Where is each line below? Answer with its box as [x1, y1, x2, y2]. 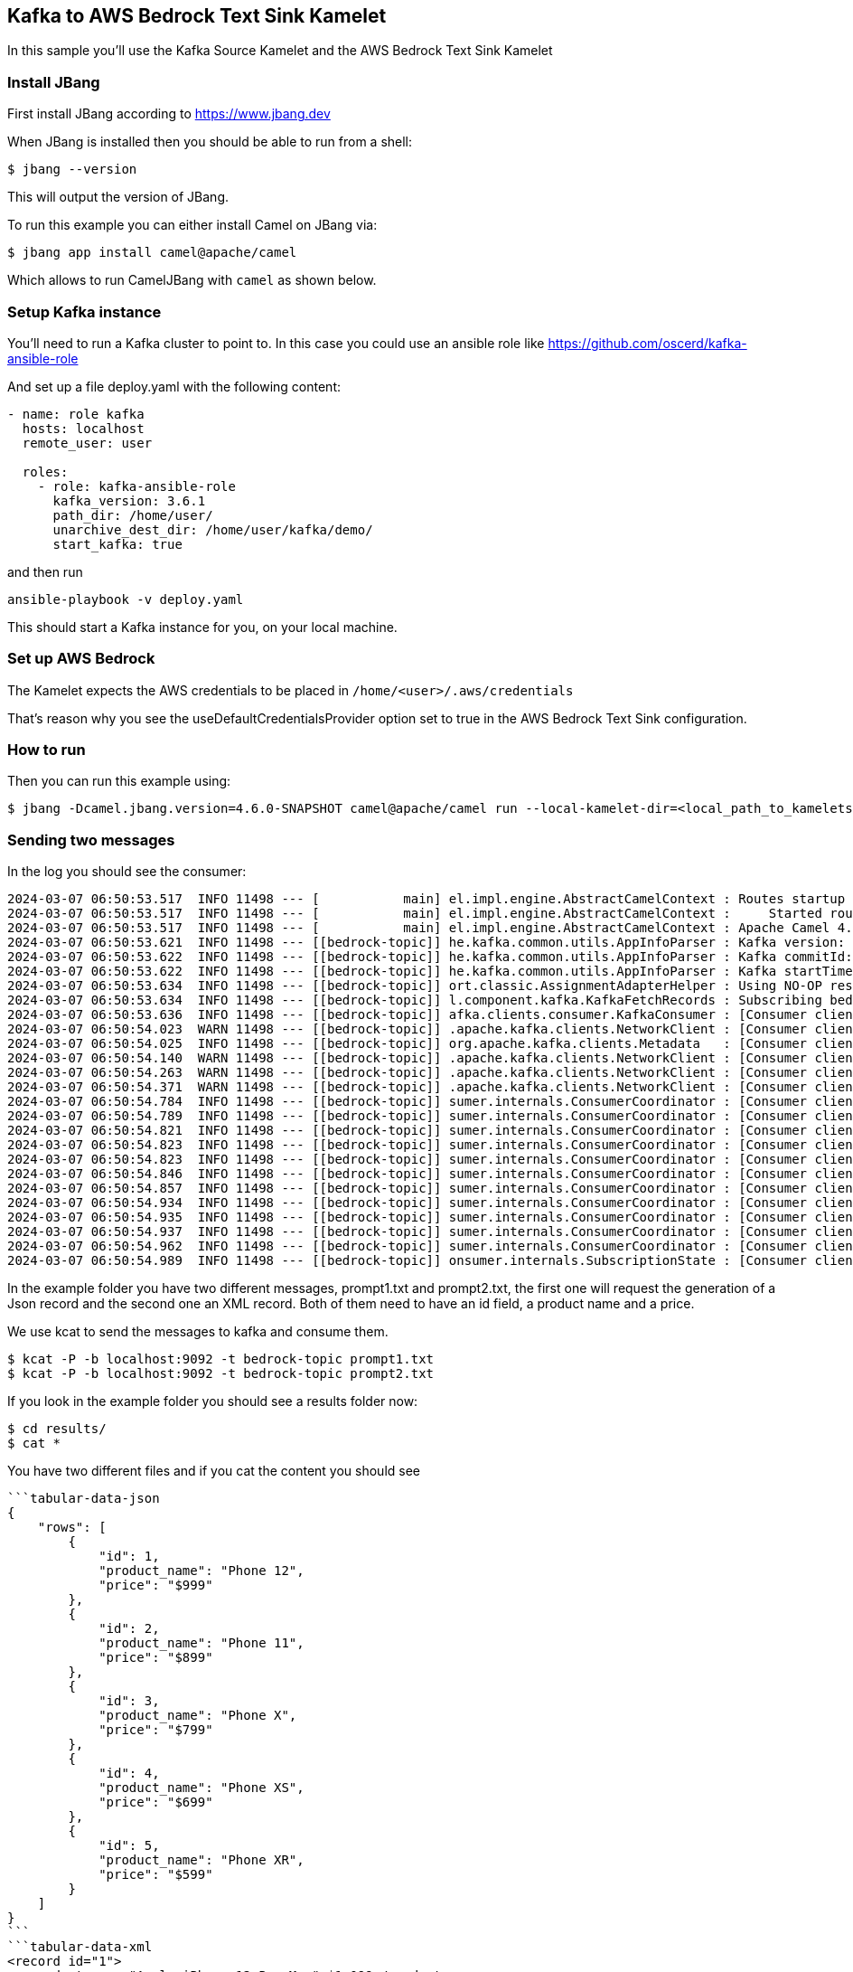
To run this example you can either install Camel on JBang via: [7, 217, 378, 233]
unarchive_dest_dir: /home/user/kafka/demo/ [52, 522, 373, 537]
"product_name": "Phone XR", [98, 1853, 305, 1868]
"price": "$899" [98, 1650, 213, 1665]
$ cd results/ [7, 1421, 107, 1437]
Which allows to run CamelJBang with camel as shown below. [7, 272, 377, 288]
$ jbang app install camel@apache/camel [7, 245, 297, 260]
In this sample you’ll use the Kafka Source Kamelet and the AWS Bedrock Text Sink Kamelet [7, 42, 553, 59]
